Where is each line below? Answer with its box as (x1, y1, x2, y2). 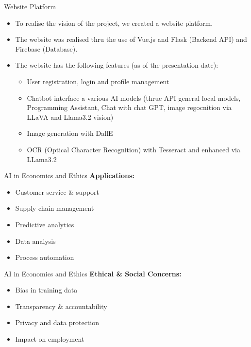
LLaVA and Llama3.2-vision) (27, 111, 114, 122)
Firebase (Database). (15, 43, 78, 54)
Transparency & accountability (15, 301, 107, 311)
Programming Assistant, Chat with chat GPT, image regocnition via (27, 102, 232, 112)
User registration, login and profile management (27, 76, 169, 86)
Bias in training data (15, 285, 78, 295)
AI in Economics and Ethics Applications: (4, 170, 134, 181)
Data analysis (15, 236, 56, 246)
